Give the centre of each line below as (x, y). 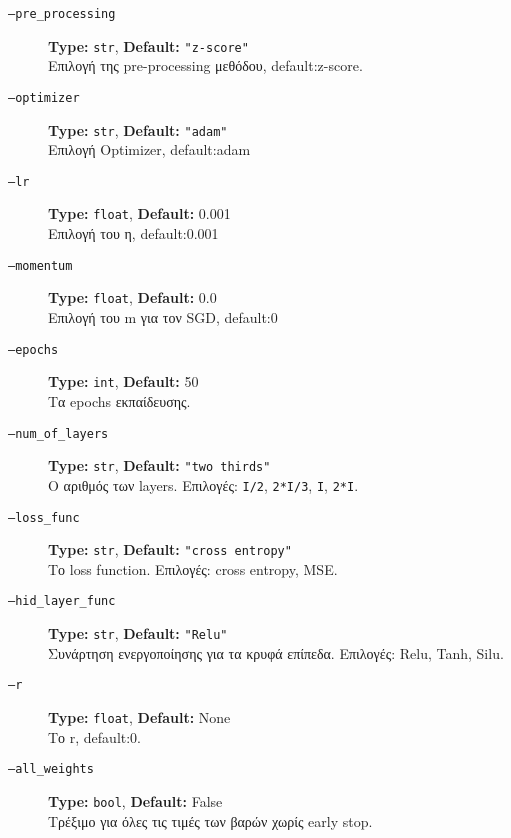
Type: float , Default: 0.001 (139, 213)
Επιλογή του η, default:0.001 (133, 233)
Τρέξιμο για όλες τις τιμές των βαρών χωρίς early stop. (210, 820)
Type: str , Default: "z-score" (148, 45)
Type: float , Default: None (139, 716)
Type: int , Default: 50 (123, 381)
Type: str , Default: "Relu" (138, 633)
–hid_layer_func (62, 601)
